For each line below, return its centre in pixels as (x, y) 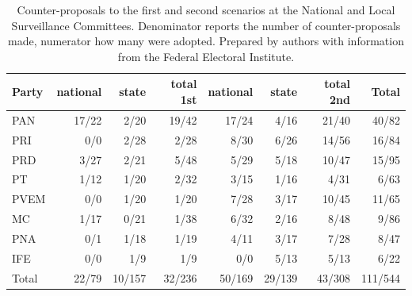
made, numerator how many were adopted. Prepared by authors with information (206, 41)
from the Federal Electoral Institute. (206, 56)
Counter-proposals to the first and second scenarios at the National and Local (206, 10)
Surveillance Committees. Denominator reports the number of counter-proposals (206, 25)
